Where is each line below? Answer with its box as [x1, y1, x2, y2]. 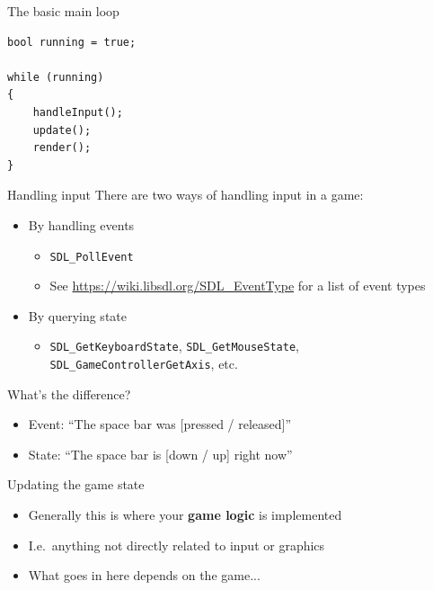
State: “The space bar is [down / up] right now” [28, 444, 293, 463]
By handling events [28, 215, 135, 234]
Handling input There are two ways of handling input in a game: [7, 185, 364, 204]
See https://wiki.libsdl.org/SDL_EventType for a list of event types [49, 276, 426, 295]
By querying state [28, 306, 127, 325]
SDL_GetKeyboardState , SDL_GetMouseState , [49, 336, 299, 355]
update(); [32, 123, 92, 137]
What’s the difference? [7, 384, 131, 403]
